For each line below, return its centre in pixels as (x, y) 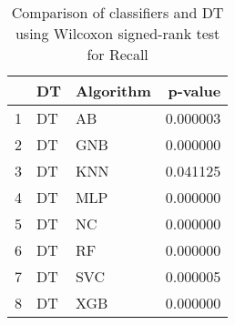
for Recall (117, 54)
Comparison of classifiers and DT (117, 12)
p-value (194, 91)
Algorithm (113, 91)
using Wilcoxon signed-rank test (117, 33)
